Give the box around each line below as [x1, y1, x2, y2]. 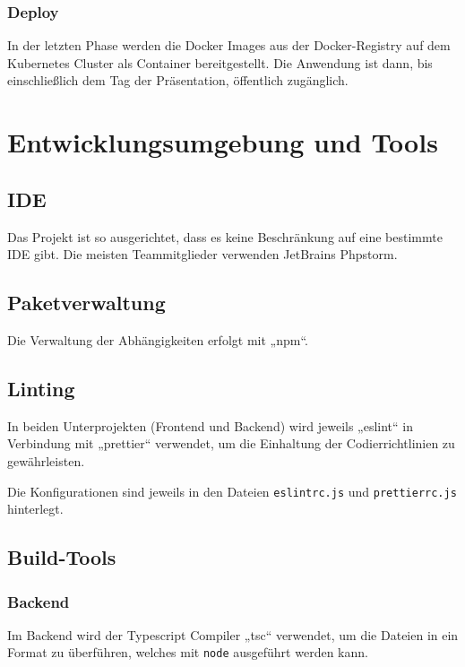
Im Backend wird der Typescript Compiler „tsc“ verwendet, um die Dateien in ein [7, 625, 459, 644]
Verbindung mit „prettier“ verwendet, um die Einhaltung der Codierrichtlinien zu [7, 434, 455, 453]
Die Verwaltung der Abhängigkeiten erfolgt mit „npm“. [7, 330, 308, 349]
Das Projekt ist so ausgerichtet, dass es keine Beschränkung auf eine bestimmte [7, 227, 443, 246]
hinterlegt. [7, 499, 64, 518]
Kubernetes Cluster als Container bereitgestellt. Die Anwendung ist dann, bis [7, 53, 433, 72]
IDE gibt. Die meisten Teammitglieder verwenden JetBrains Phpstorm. [7, 245, 398, 264]
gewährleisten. [7, 451, 85, 470]
